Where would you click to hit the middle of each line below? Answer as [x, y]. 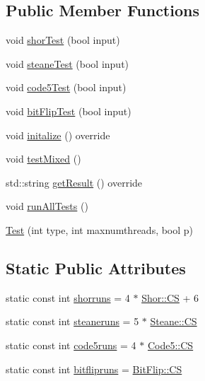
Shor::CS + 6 [170, 297]
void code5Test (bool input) [66, 87]
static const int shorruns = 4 [68, 297]
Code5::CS [170, 345]
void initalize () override [58, 135]
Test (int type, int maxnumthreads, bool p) [100, 229]
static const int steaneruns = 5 [72, 321]
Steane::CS [174, 321]
